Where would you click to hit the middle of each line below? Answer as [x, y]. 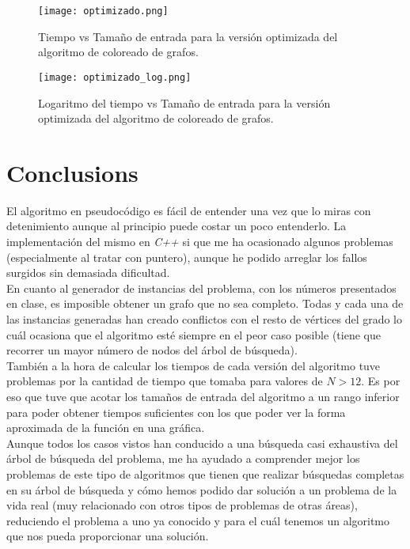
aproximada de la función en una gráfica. [106, 428]
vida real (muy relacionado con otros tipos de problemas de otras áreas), [182, 505]
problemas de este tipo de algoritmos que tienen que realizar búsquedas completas [205, 473]
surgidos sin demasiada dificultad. [88, 273]
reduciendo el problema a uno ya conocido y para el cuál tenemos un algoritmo [198, 520]
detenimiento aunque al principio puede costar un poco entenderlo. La [177, 226]
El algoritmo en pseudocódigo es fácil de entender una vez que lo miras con [189, 210]
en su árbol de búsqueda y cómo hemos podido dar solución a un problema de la [202, 489]
